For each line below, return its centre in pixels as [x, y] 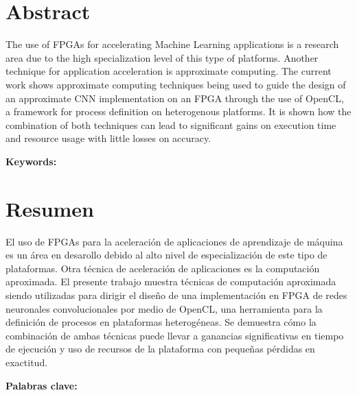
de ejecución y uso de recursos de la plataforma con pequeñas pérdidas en [160, 349]
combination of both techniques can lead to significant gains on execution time [171, 124]
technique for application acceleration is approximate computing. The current [169, 71]
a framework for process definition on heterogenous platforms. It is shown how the [178, 111]
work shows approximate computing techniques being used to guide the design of [176, 84]
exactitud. [27, 362]
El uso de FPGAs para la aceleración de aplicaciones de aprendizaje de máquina [174, 241]
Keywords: [31, 161]
